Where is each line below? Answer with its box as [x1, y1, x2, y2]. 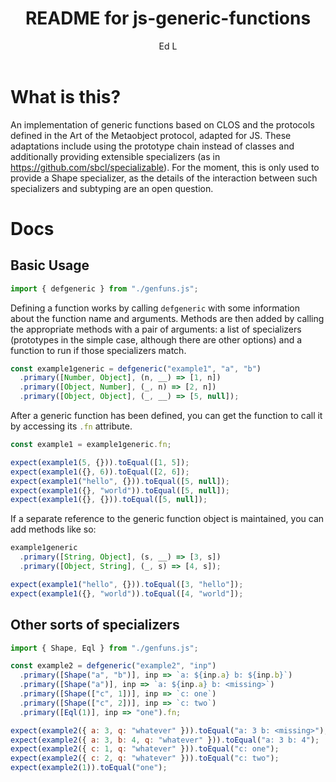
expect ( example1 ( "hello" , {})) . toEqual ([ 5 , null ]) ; [10, 476, 230, 486]
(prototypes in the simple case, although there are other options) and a [10, 333, 303, 346]
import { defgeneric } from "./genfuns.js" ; [10, 283, 199, 294]
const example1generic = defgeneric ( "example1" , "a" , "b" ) [10, 363, 262, 374]
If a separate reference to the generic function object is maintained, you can [10, 513, 325, 525]
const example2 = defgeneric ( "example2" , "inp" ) [10, 661, 217, 671]
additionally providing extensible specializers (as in [10, 150, 221, 162]
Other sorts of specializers [10, 617, 180, 634]
